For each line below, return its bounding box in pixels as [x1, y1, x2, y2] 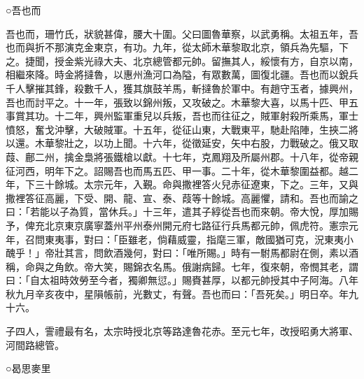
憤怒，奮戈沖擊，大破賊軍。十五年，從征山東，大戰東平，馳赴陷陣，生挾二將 [6, 122, 358, 136]
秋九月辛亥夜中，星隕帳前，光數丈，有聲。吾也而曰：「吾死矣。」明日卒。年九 [6, 286, 358, 301]
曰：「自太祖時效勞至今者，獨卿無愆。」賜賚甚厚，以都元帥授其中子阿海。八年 [6, 273, 358, 287]
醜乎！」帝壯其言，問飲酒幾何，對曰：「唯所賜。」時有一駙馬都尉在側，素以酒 [6, 245, 358, 260]
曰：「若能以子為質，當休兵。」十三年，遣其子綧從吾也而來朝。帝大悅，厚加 [6, 204, 349, 219]
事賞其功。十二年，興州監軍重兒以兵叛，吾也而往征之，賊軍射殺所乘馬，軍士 [6, 108, 358, 123]
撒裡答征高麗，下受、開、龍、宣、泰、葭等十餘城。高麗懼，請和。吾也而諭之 [6, 190, 358, 205]
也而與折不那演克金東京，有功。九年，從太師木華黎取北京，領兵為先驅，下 [6, 40, 349, 55]
